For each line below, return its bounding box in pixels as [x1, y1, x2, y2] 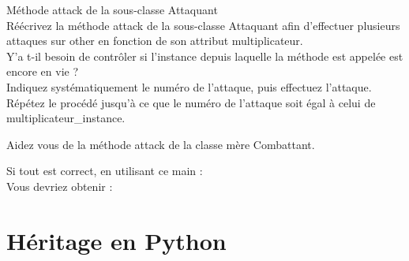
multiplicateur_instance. [6, 110, 126, 126]
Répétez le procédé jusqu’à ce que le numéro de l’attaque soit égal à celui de [6, 94, 376, 110]
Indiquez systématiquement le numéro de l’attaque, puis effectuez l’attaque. [6, 78, 372, 95]
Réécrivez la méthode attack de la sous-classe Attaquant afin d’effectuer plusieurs [6, 17, 400, 33]
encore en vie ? [6, 63, 79, 80]
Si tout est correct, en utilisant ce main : [6, 162, 203, 179]
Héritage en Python [6, 224, 227, 256]
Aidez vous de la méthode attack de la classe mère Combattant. [6, 136, 315, 152]
